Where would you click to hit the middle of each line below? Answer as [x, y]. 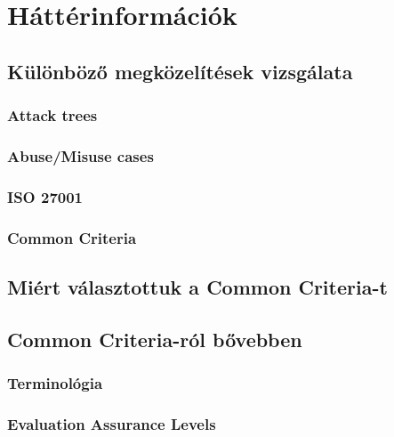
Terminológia [55, 383]
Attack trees [52, 115]
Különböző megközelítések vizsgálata [180, 71]
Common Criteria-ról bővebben [155, 339]
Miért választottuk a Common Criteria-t [197, 286]
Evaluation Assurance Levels [112, 423]
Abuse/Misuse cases [80, 155]
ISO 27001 [45, 196]
